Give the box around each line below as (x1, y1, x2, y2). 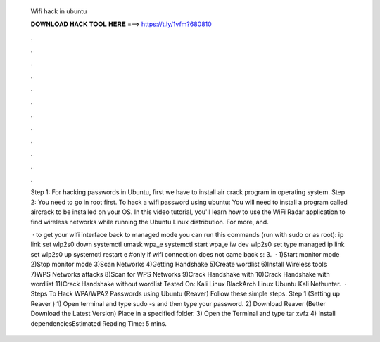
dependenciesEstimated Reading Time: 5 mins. (30, 319, 167, 327)
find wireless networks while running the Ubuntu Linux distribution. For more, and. (30, 217, 269, 226)
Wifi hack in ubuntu (30, 7, 87, 15)
